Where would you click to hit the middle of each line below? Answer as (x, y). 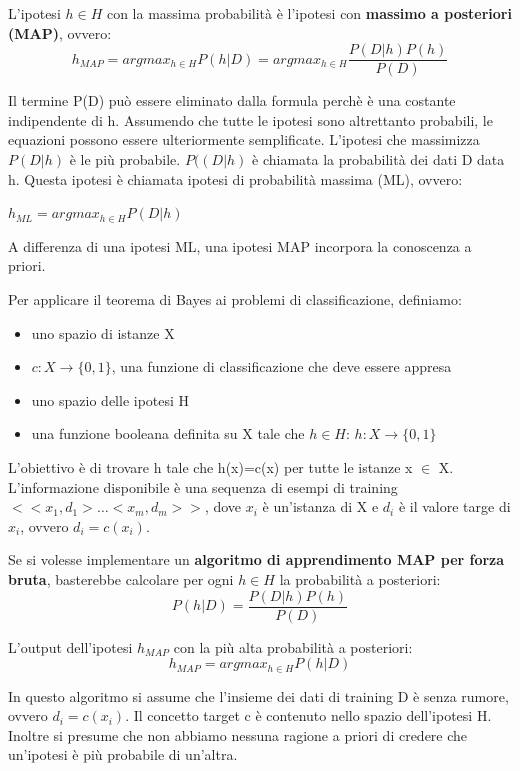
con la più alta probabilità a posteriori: (293, 646)
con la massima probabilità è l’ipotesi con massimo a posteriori (309, 13)
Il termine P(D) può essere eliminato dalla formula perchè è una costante (232, 100)
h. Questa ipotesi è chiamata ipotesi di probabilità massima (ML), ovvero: (235, 178)
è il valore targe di (454, 506)
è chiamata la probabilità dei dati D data (378, 159)
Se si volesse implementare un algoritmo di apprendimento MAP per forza (256, 559)
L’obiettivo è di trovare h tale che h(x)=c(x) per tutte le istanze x (210, 466)
